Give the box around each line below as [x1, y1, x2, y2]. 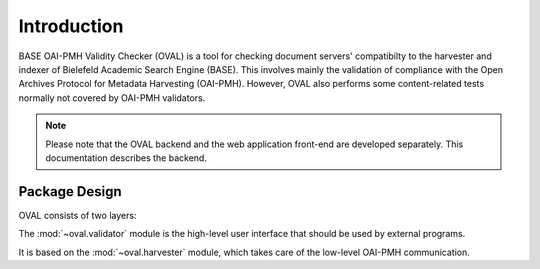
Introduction [18, 15, 124, 37]
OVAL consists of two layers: [18, 209, 137, 221]
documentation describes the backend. [45, 151, 207, 164]
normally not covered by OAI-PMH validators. [18, 91, 206, 104]
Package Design [18, 183, 122, 200]
